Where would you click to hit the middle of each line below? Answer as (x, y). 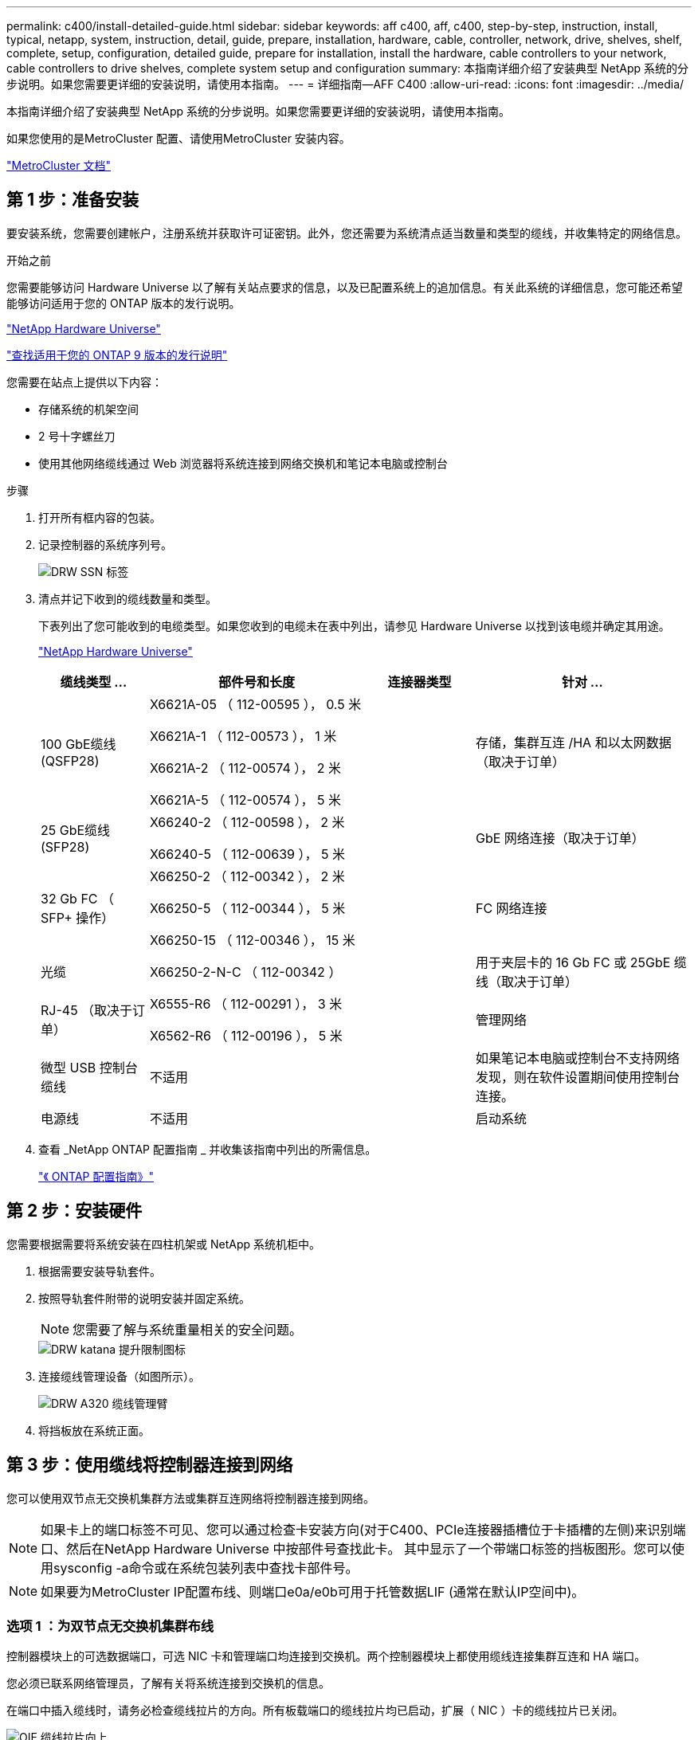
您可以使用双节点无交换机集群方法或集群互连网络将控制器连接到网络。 (190, 1498)
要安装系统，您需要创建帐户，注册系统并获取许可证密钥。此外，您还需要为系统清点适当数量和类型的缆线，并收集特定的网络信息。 (347, 233)
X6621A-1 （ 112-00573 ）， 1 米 (243, 736)
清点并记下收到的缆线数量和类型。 (127, 598)
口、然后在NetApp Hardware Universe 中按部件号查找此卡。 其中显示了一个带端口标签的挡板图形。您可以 (356, 1548)
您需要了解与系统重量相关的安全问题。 (188, 1329)
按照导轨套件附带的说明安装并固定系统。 (144, 1298)
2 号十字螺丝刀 (77, 436)
